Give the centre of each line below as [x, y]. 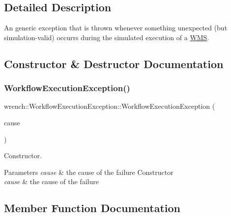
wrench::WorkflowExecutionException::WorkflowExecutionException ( [110, 106]
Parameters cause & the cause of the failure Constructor [89, 172]
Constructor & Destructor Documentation [114, 63]
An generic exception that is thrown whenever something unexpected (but [116, 28]
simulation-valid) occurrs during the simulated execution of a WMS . [107, 37]
